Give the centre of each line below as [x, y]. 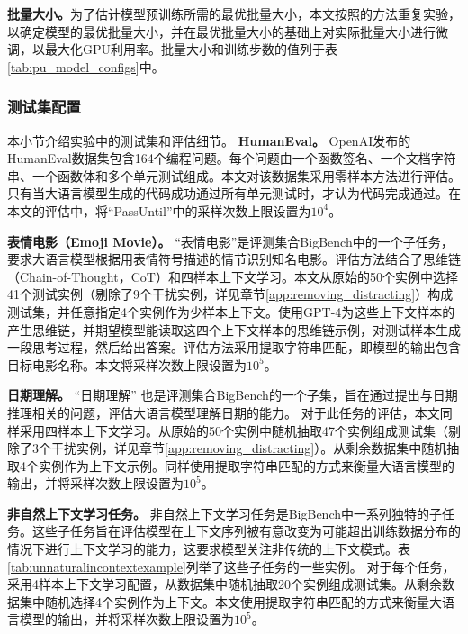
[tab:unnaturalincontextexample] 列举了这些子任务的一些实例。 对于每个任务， [231, 566]
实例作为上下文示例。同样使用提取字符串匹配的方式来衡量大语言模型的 [246, 465]
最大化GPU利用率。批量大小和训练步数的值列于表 [191, 49]
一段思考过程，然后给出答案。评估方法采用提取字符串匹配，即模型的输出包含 [234, 347]
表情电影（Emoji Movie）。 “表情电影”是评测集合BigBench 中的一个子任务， [230, 241]
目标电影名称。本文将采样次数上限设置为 [127, 364]
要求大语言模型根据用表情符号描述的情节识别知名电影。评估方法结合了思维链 [234, 259]
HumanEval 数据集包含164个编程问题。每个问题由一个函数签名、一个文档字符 [232, 158]
